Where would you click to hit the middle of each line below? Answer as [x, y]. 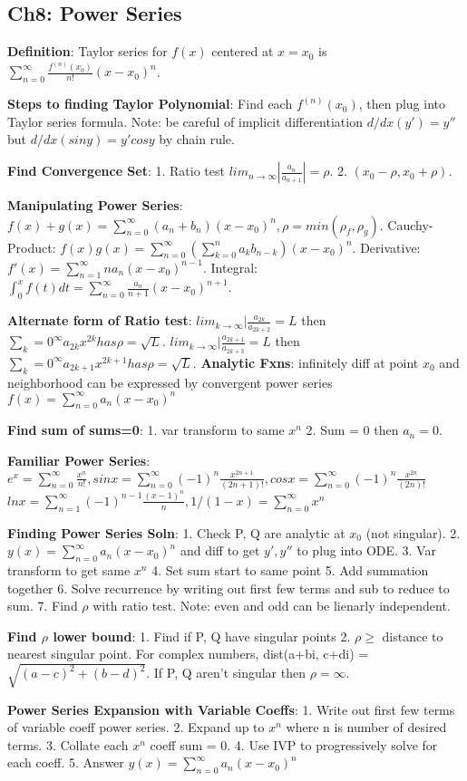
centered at [243, 51]
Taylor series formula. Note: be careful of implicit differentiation [185, 121]
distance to [413, 636]
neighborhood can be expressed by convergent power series [170, 382]
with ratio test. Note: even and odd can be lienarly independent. [272, 606]
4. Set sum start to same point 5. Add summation [290, 570]
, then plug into [402, 104]
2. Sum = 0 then [352, 430]
